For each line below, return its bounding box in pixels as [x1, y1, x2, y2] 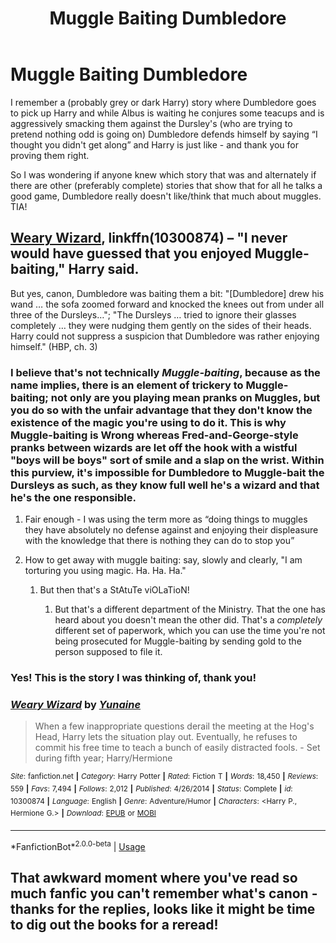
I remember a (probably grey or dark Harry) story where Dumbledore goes [10, 96, 317, 108]
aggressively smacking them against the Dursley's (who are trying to [10, 117, 293, 129]
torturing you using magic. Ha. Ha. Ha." [24, 565, 187, 577]
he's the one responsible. [10, 490, 137, 504]
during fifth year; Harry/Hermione [34, 752, 173, 764]
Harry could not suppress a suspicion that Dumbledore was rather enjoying [10, 330, 320, 342]
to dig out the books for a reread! [10, 916, 219, 933]
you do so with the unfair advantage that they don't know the [10, 403, 313, 417]
